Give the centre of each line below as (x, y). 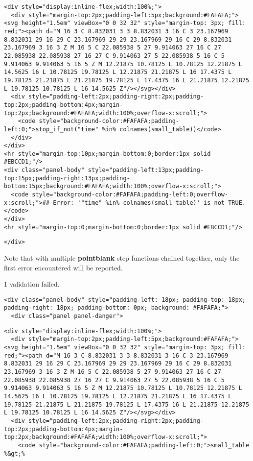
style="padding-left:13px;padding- (146, 170)
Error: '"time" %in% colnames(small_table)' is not (139, 203)
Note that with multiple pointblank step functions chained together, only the (122, 258)
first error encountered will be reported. (63, 267)
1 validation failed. (32, 284)
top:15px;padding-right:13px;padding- (67, 178)
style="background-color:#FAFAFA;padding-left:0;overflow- (130, 195)
